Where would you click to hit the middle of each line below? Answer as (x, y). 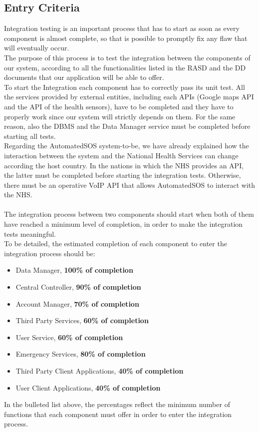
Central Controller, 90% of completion (78, 287)
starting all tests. (30, 136)
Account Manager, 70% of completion (77, 303)
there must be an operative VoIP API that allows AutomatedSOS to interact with (130, 185)
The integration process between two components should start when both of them (129, 214)
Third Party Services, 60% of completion (82, 320)
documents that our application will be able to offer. (84, 77)
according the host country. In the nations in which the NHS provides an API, (124, 165)
